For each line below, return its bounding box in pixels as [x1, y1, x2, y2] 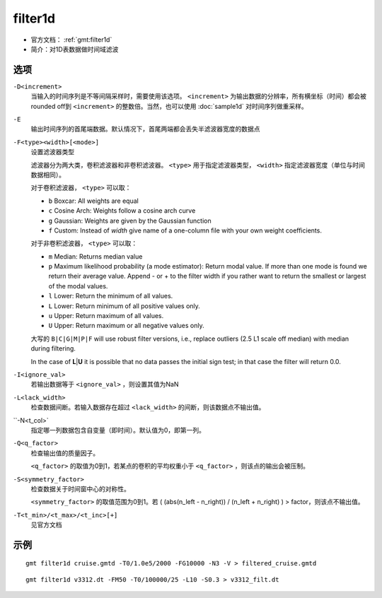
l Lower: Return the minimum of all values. [48, 292, 173, 300]
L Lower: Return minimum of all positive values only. [48, 301, 201, 310]
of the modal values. [48, 281, 108, 290]
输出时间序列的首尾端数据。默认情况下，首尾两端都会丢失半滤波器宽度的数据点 [30, 124, 260, 134]
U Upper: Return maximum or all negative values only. [48, 322, 204, 330]
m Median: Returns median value [48, 252, 143, 261]
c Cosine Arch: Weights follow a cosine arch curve [48, 206, 196, 215]
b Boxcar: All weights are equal [48, 197, 139, 205]
